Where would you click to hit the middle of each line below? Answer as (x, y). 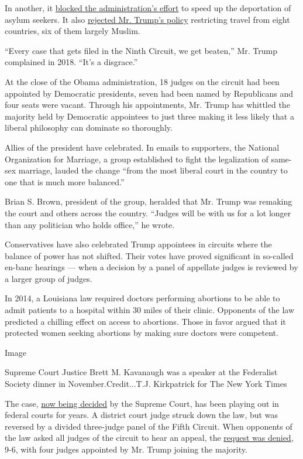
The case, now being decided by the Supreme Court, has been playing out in (142, 403)
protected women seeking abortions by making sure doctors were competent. (142, 333)
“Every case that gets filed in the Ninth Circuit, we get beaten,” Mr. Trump (141, 50)
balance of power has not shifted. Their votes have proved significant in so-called (149, 255)
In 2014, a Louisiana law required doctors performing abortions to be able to (142, 298)
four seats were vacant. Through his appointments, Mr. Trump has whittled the (147, 105)
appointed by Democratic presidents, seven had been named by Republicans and (149, 93)
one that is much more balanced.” (65, 181)
